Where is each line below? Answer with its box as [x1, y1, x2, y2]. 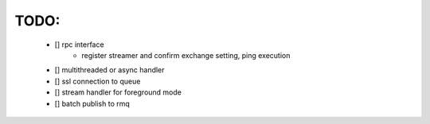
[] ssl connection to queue [54, 76, 141, 86]
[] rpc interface [54, 40, 104, 49]
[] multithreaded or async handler [54, 65, 165, 75]
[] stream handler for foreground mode [54, 87, 182, 97]
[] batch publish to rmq [54, 99, 131, 108]
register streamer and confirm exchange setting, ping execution [81, 50, 291, 60]
